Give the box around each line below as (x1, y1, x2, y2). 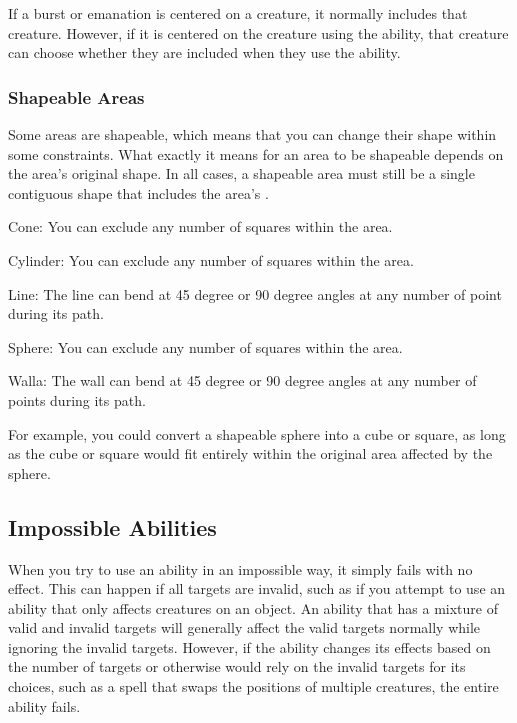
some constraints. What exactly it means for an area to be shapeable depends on (8, 143, 504, 164)
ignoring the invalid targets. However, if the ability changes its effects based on (8, 636, 491, 657)
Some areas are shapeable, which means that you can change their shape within (8, 124, 497, 144)
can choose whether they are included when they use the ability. (8, 42, 401, 63)
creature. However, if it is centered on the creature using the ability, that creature (8, 22, 509, 43)
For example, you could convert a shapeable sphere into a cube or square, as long (8, 423, 506, 444)
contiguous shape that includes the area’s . (8, 182, 269, 203)
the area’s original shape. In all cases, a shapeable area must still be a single (8, 163, 475, 184)
